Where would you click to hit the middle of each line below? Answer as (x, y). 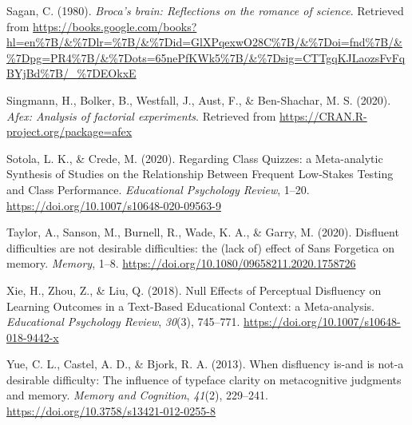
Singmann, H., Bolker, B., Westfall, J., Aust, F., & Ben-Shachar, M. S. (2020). (199, 99)
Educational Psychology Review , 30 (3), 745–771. (123, 322)
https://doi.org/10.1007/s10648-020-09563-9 (114, 205)
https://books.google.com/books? (115, 26)
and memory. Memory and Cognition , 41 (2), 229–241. (137, 395)
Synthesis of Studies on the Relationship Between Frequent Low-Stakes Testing (200, 174)
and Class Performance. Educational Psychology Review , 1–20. (158, 189)
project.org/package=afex (69, 131)
